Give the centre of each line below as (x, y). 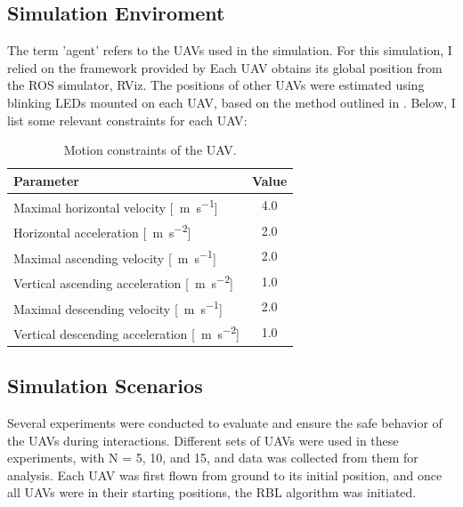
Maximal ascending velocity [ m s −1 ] (115, 256)
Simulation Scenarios (105, 386)
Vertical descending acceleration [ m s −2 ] (126, 332)
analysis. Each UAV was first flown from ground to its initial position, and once (225, 475)
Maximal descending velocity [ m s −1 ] (118, 307)
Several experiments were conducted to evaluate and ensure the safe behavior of (225, 423)
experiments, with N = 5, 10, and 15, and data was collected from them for (213, 458)
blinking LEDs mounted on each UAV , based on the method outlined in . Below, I (231, 102)
